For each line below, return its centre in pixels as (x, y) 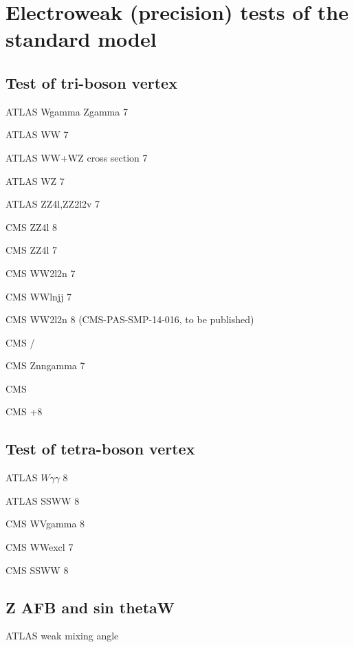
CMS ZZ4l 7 (32, 250)
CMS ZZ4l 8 (32, 227)
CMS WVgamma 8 (45, 524)
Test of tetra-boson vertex (100, 449)
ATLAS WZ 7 (35, 180)
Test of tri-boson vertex (91, 82)
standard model (81, 39)
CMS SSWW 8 (37, 570)
